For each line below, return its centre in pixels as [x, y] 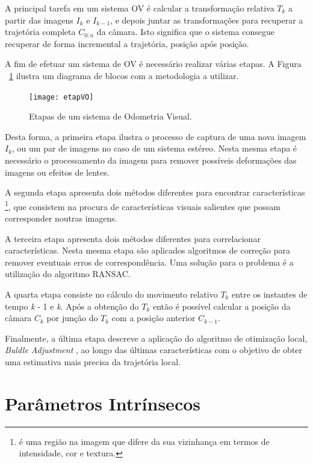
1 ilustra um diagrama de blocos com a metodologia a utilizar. [124, 75]
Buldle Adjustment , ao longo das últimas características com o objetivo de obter [154, 350]
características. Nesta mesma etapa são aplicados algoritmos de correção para [147, 250]
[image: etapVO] [61, 97]
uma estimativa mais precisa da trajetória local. [93, 361]
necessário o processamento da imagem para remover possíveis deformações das [151, 160]
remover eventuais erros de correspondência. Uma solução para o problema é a [149, 262]
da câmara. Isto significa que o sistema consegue [185, 32]
